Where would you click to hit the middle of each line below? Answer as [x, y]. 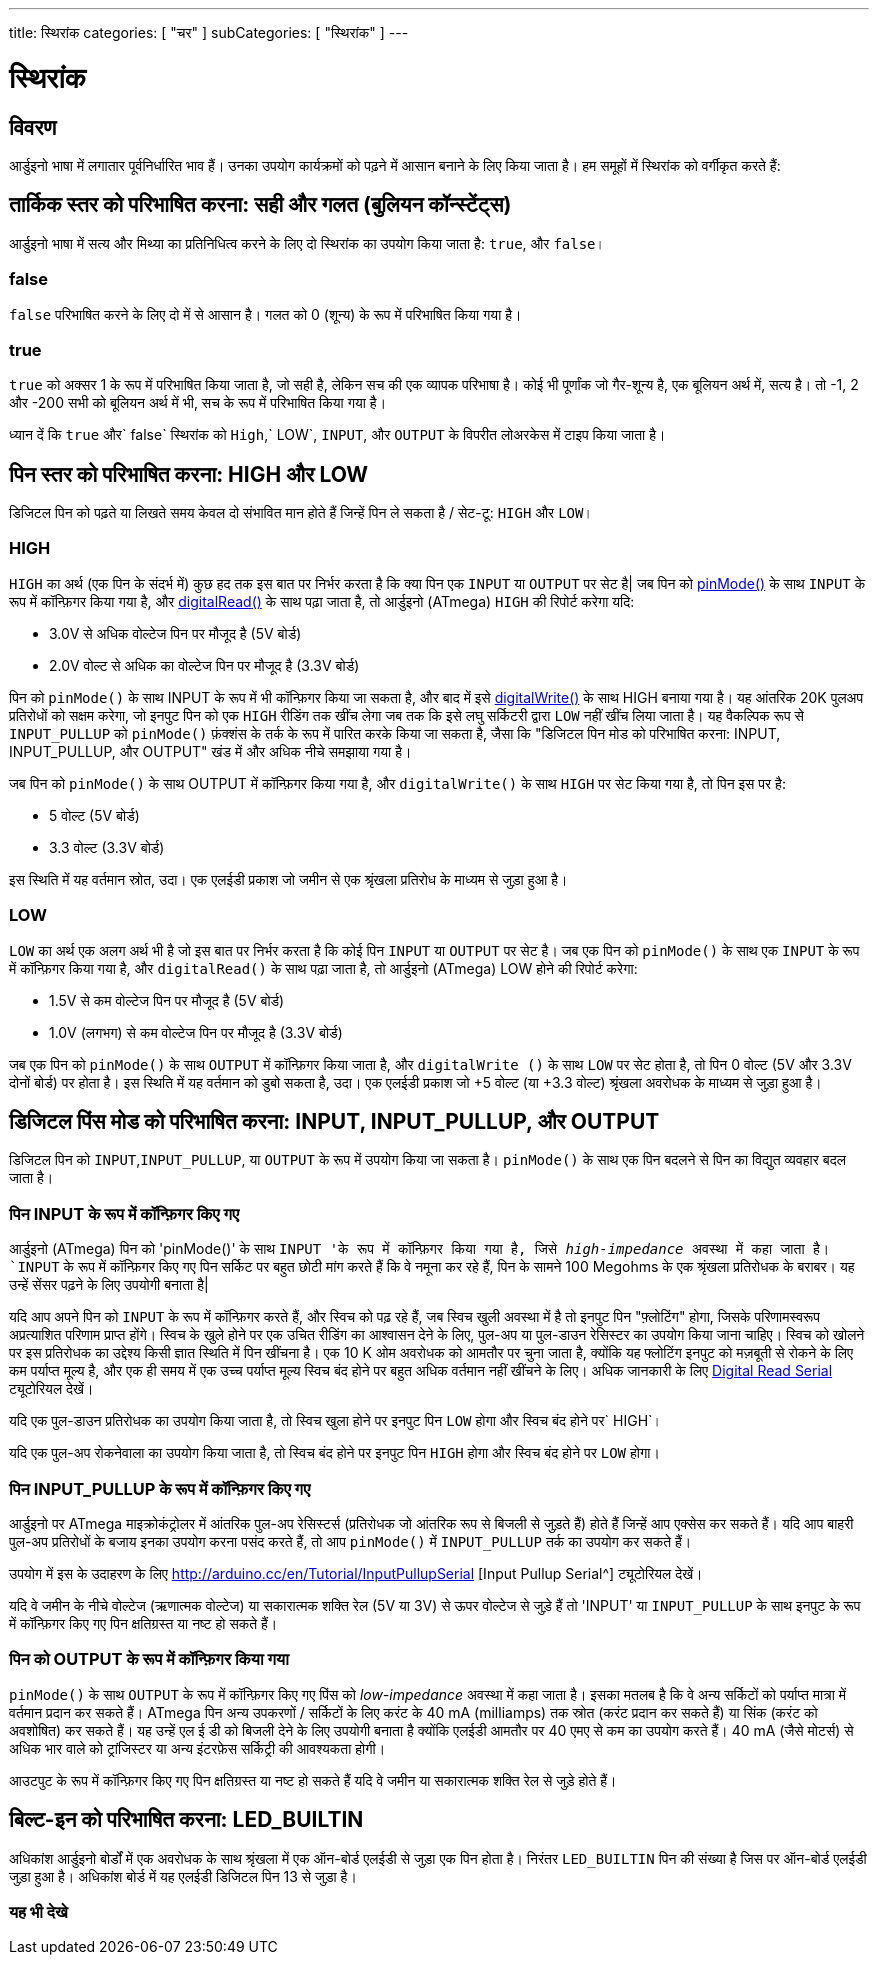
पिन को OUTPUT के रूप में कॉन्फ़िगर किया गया [149, 1659]
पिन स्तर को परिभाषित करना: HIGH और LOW [189, 474]
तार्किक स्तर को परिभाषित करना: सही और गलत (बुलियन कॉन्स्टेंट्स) [260, 205]
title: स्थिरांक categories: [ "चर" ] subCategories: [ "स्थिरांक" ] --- [209, 32]
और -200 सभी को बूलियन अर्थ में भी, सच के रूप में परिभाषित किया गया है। [198, 403]
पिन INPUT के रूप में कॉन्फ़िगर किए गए [124, 1213]
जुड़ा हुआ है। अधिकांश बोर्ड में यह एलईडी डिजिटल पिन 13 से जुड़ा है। [183, 1876]
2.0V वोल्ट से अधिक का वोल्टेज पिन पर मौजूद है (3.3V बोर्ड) [204, 665]
